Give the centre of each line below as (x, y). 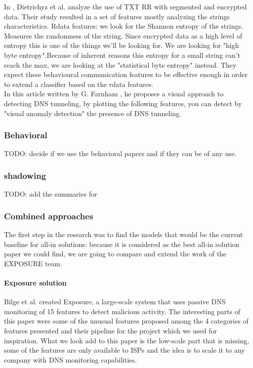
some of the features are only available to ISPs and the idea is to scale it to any (125, 350)
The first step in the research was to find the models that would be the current (124, 234)
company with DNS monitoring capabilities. (70, 359)
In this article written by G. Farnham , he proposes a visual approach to (114, 94)
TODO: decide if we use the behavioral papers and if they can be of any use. (120, 153)
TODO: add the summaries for (51, 194)
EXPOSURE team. (33, 263)
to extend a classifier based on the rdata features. (79, 84)
